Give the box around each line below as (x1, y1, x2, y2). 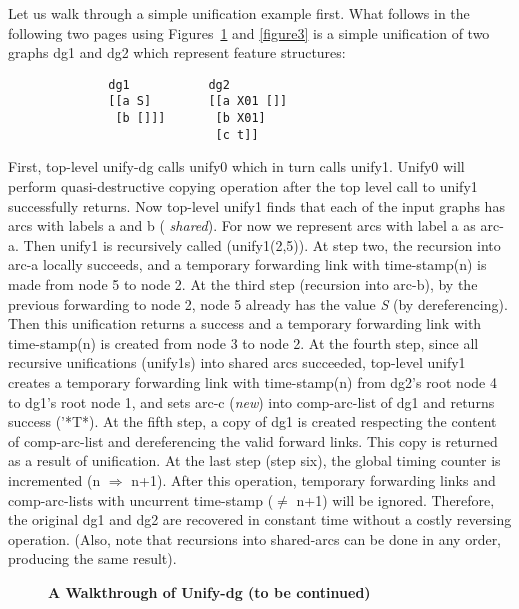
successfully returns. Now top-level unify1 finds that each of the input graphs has (8, 195, 505, 216)
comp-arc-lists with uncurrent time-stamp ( (8, 489, 274, 510)
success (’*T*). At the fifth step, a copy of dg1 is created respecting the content (8, 411, 497, 432)
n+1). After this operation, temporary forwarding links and (131, 469, 496, 490)
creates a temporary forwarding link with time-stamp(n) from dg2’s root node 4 (8, 371, 497, 392)
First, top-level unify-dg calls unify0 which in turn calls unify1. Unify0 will (8, 156, 465, 177)
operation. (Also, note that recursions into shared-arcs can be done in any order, (8, 528, 502, 549)
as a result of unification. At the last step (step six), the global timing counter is (8, 450, 501, 471)
